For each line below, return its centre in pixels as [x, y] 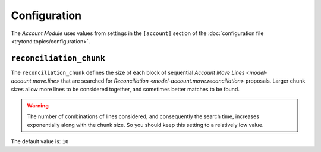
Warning [38, 106]
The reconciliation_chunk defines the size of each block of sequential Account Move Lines [128, 72]
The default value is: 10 [40, 141]
